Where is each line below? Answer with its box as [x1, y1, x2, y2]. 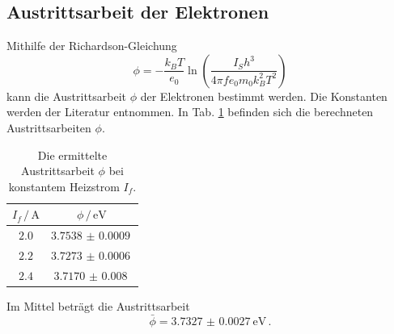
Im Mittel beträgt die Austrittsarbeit [6, 297, 190, 314]
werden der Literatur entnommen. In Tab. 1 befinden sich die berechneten [6, 103, 374, 120]
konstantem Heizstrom [8, 177, 120, 194]
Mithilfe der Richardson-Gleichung [6, 37, 177, 54]
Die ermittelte [37, 146, 108, 163]
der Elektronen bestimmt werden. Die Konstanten [140, 87, 388, 104]
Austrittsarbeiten [6, 119, 91, 136]
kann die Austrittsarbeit [6, 87, 127, 104]
